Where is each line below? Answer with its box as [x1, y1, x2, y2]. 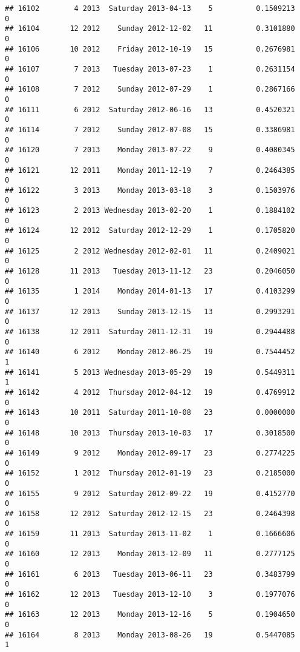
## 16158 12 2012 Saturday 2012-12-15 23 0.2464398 [5, 509, 295, 518]
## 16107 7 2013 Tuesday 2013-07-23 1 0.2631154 [5, 64, 295, 73]
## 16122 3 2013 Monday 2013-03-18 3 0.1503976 [5, 186, 295, 195]
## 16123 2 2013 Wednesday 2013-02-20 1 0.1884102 [5, 206, 295, 215]
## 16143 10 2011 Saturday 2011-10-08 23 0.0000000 [5, 408, 295, 417]
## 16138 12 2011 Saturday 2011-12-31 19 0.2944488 [5, 328, 295, 336]
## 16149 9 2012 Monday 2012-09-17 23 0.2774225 [5, 448, 295, 457]
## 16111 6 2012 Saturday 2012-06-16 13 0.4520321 [5, 105, 295, 114]
